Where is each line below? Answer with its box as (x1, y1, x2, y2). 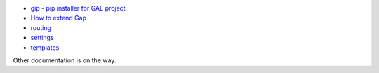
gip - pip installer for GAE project (30, 4, 126, 12)
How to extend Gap (30, 14, 87, 22)
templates (30, 43, 60, 52)
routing (30, 23, 52, 32)
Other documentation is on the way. (13, 56, 117, 65)
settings (30, 34, 54, 42)
